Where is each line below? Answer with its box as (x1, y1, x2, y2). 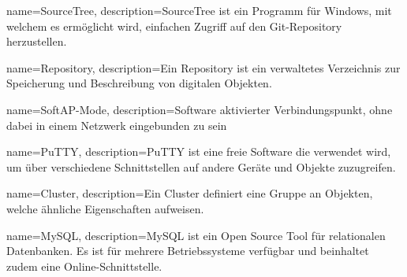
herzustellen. (6, 33, 67, 50)
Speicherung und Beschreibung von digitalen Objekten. (6, 75, 272, 91)
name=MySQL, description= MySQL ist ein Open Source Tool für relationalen (6, 227, 386, 243)
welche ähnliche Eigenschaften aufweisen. (6, 200, 204, 216)
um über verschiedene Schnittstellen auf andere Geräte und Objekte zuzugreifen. (6, 158, 396, 175)
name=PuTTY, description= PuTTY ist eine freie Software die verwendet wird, (6, 143, 391, 160)
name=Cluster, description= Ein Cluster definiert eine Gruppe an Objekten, (6, 185, 373, 201)
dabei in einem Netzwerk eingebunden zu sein (6, 116, 227, 133)
